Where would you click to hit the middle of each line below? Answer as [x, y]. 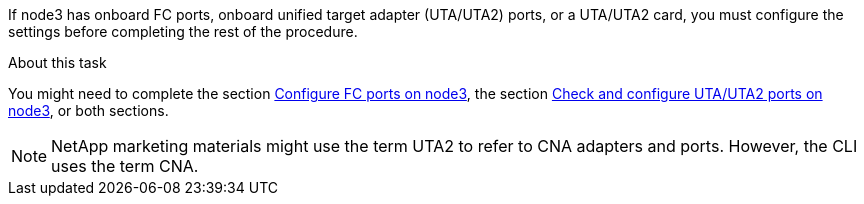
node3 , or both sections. [88, 110]
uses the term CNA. [125, 166]
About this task [57, 62]
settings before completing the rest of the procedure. [183, 31]
